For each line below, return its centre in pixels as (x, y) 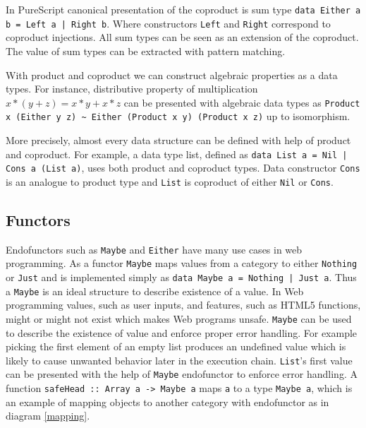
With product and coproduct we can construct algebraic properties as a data (172, 75)
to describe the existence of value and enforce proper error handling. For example (182, 332)
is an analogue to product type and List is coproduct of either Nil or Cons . (170, 181)
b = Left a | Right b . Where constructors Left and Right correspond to (168, 23)
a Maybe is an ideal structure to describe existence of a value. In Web (155, 291)
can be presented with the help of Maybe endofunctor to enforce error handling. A (182, 374)
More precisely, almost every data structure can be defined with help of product (178, 140)
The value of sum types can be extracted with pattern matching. (146, 50)
